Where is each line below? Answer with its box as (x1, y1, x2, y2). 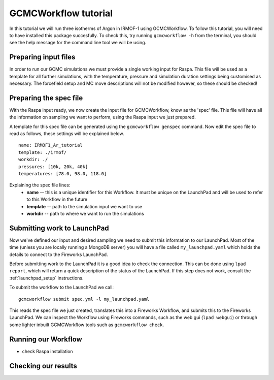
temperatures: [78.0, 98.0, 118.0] (18, 171, 107, 177)
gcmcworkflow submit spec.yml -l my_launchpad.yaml (18, 296, 150, 302)
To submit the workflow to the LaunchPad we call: (9, 284, 114, 291)
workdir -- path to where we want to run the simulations (26, 211, 144, 216)
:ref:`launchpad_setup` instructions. (9, 275, 84, 281)
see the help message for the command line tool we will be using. (9, 40, 147, 46)
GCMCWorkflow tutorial (9, 8, 113, 19)
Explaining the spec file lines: (9, 182, 71, 188)
